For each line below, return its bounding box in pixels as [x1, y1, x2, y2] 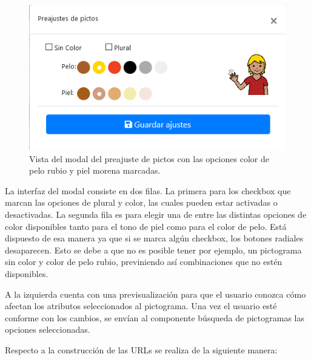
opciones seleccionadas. [5, 323, 90, 336]
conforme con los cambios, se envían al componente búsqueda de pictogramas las [5, 311, 304, 324]
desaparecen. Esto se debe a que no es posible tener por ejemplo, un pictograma [5, 243, 302, 256]
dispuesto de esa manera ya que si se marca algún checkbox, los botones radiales [5, 232, 304, 244]
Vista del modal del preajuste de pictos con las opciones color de [29, 152, 269, 165]
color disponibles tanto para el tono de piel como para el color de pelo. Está [5, 220, 287, 232]
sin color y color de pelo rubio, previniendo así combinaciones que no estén [5, 255, 283, 268]
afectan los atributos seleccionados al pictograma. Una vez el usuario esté [5, 299, 277, 312]
